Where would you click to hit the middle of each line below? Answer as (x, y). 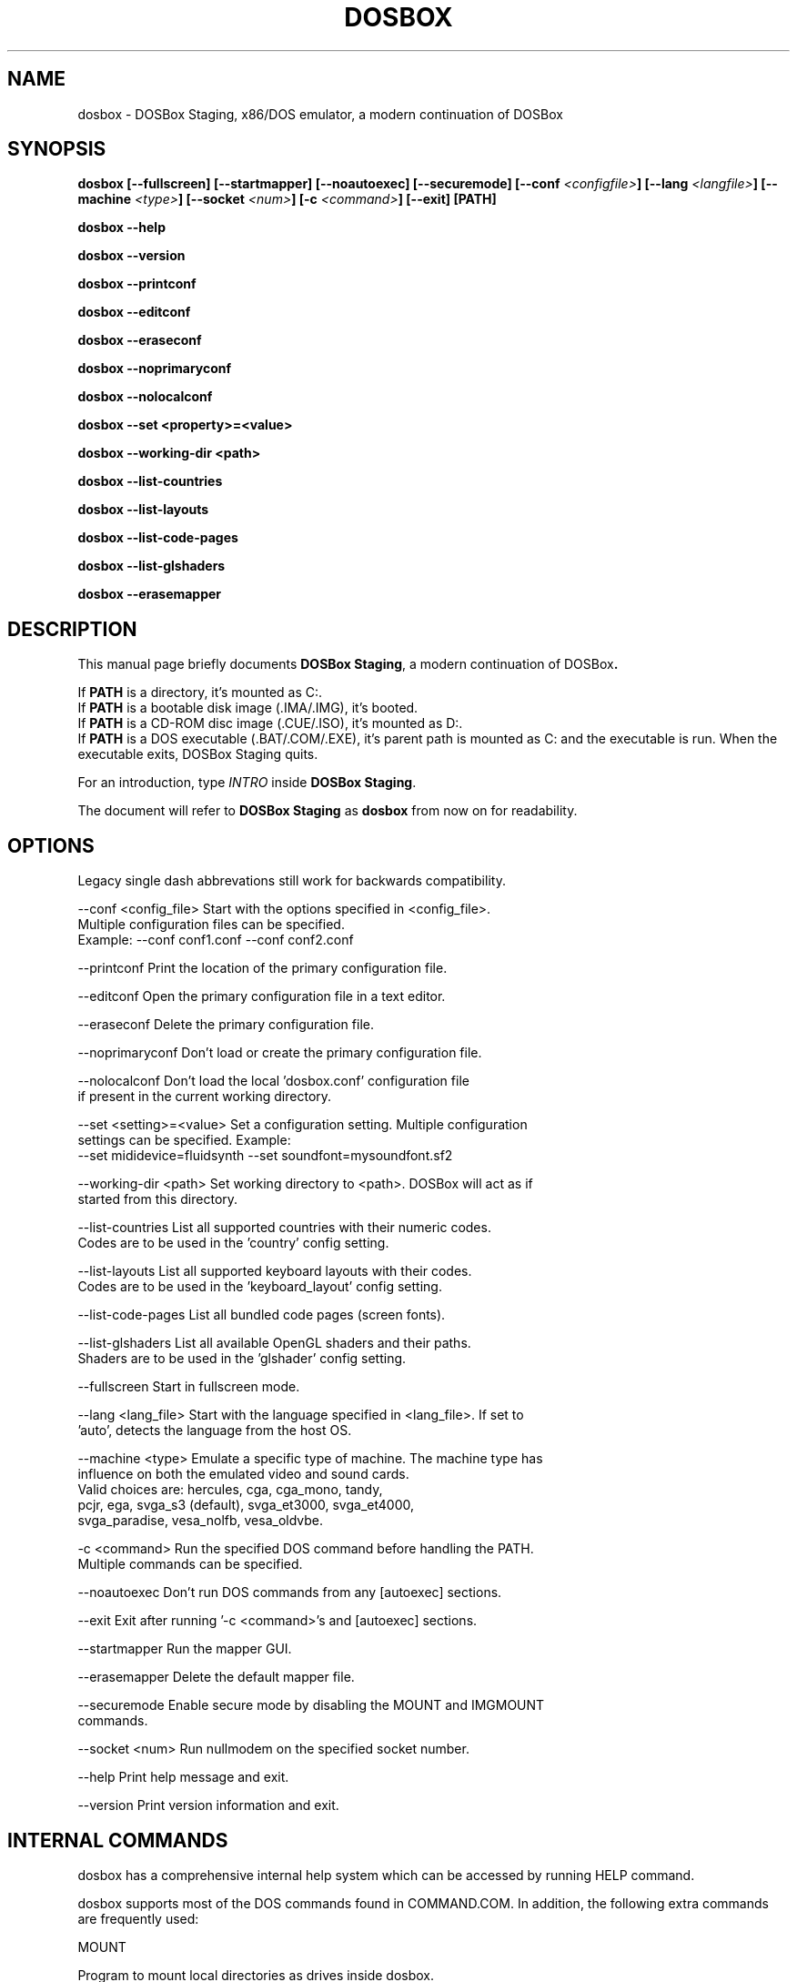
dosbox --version (131, 256)
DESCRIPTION (72, 629)
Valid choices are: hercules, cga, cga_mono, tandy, (230, 1490)
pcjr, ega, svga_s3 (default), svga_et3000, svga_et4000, (246, 1505)
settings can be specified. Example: (184, 1140)
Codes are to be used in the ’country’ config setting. (233, 1243)
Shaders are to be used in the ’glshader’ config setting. (242, 1359)
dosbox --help (121, 228)
